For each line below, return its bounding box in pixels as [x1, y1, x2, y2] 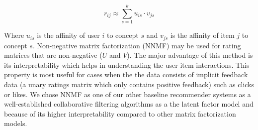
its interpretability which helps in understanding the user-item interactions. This [4, 59, 250, 70]
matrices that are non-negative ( [4, 50, 102, 60]
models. [4, 118, 27, 129]
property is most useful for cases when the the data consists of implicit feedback [4, 69, 248, 80]
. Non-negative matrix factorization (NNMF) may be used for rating [32, 40, 241, 50]
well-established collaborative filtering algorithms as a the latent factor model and [4, 99, 254, 109]
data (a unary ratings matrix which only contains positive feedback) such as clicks [4, 79, 255, 89]
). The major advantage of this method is [127, 50, 253, 60]
